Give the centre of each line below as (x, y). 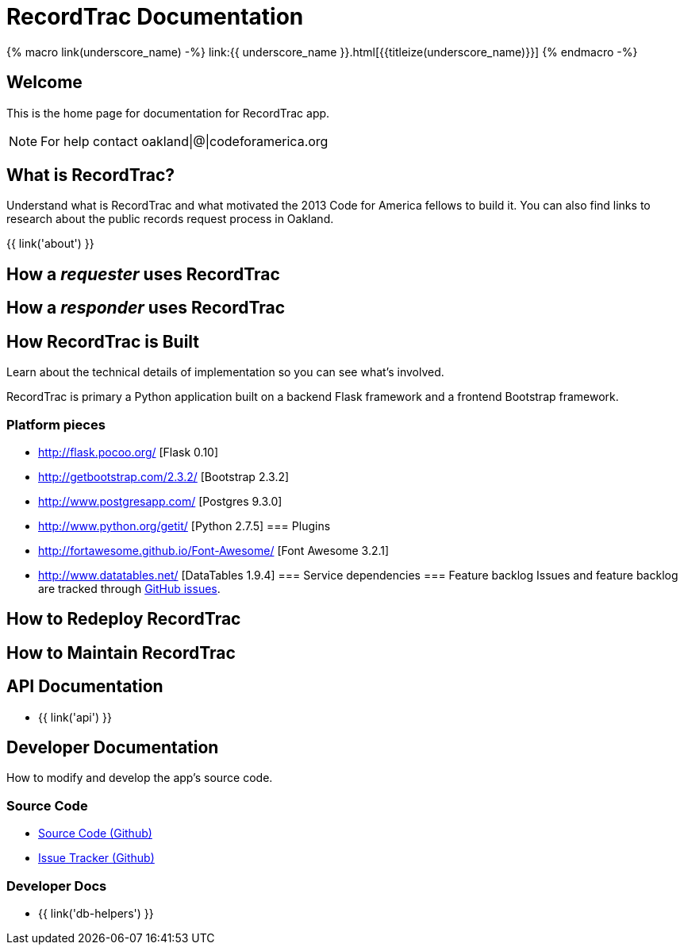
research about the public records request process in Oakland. (170, 219)
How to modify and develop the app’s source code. (140, 778)
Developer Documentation (113, 747)
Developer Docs (57, 886)
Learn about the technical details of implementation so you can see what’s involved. (225, 372)
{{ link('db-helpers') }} (96, 913)
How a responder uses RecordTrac (146, 308)
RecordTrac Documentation (155, 17)
